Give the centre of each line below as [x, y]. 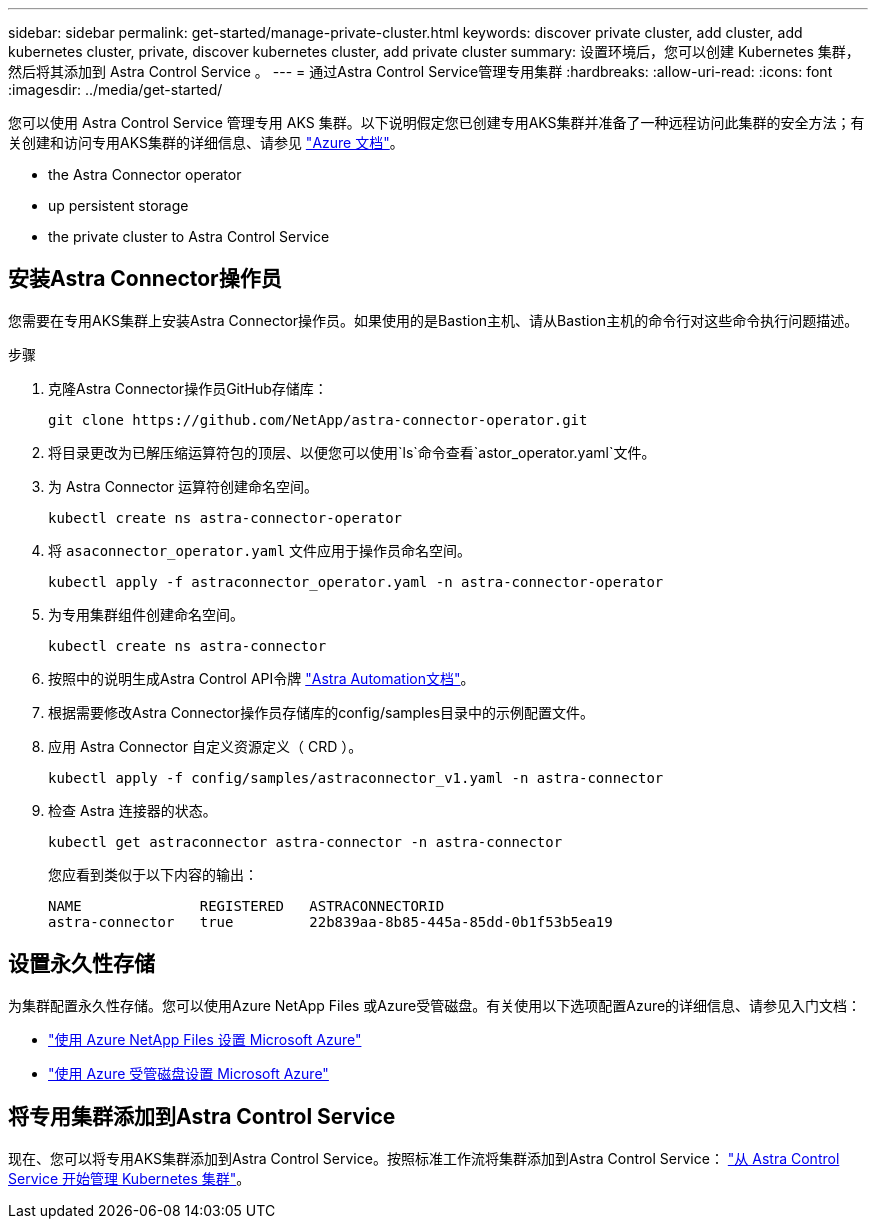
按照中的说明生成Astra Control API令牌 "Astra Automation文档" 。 [261, 678]
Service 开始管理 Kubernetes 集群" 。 [129, 1178]
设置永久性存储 [81, 964]
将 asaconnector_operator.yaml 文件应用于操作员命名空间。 [260, 550]
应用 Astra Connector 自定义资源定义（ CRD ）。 [205, 746]
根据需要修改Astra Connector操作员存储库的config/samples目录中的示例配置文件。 [321, 712]
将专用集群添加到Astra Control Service [202, 1117]
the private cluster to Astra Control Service [189, 236]
